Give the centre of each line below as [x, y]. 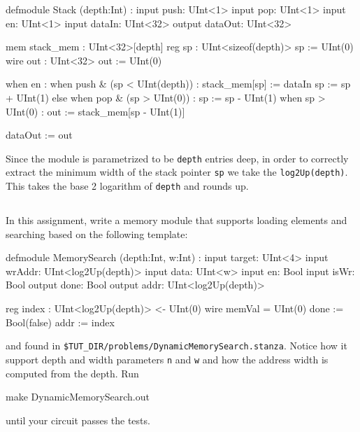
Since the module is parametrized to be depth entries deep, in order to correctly [177, 158]
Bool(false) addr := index [60, 322]
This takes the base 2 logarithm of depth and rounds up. [127, 186]
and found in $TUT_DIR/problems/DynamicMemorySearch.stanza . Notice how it [177, 346]
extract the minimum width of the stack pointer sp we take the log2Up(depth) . [177, 172]
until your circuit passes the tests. [78, 420]
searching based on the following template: [97, 234]
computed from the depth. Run [72, 373]
